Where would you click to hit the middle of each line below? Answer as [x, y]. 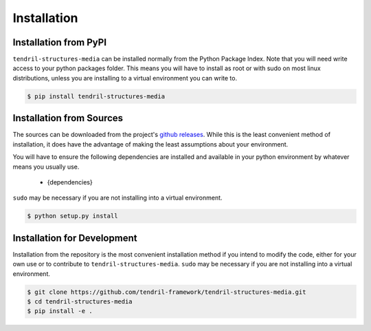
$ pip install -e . [60, 311]
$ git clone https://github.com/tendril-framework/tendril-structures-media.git [167, 292]
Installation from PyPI [59, 42]
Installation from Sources [68, 118]
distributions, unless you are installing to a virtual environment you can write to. [125, 78]
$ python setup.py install [72, 216]
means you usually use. [46, 167]
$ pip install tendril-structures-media [96, 96]
